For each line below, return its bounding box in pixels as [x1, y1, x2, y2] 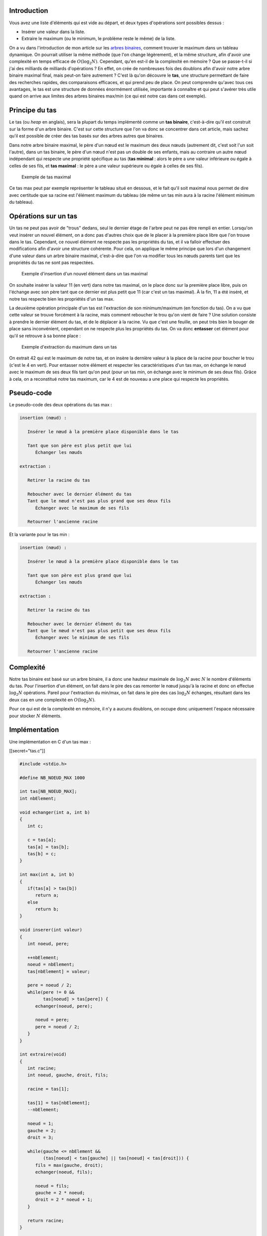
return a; [35, 892, 59, 898]
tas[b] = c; [27, 851, 56, 856]
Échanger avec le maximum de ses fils [35, 505, 130, 511]
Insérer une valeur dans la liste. [21, 29, 86, 35]
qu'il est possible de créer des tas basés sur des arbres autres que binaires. [9, 133, 164, 139]
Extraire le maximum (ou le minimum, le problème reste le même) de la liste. [21, 36, 176, 42]
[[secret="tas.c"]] [9, 748, 45, 753]
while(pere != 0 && [27, 989, 75, 995]
